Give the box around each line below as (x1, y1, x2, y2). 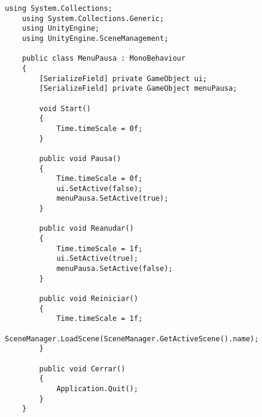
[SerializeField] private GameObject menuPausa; (39, 84, 237, 93)
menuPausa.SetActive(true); (56, 194, 169, 203)
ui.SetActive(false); (56, 184, 143, 193)
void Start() (39, 104, 91, 113)
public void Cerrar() (39, 364, 126, 373)
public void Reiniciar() (39, 294, 138, 303)
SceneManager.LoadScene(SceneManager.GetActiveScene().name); (5, 334, 259, 343)
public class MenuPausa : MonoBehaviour (22, 54, 186, 63)
